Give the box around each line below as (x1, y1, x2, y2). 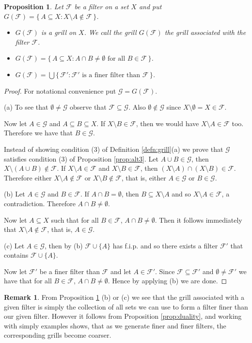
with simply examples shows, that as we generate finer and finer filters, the (4, 320, 226, 330)
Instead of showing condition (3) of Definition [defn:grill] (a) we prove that (4, 144, 223, 154)
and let (110, 266, 131, 276)
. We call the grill (84, 27, 137, 37)
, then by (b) (45, 240, 83, 250)
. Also (128, 102, 146, 112)
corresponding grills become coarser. (4, 330, 111, 340)
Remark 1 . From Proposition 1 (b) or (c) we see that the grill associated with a (4, 292, 244, 302)
